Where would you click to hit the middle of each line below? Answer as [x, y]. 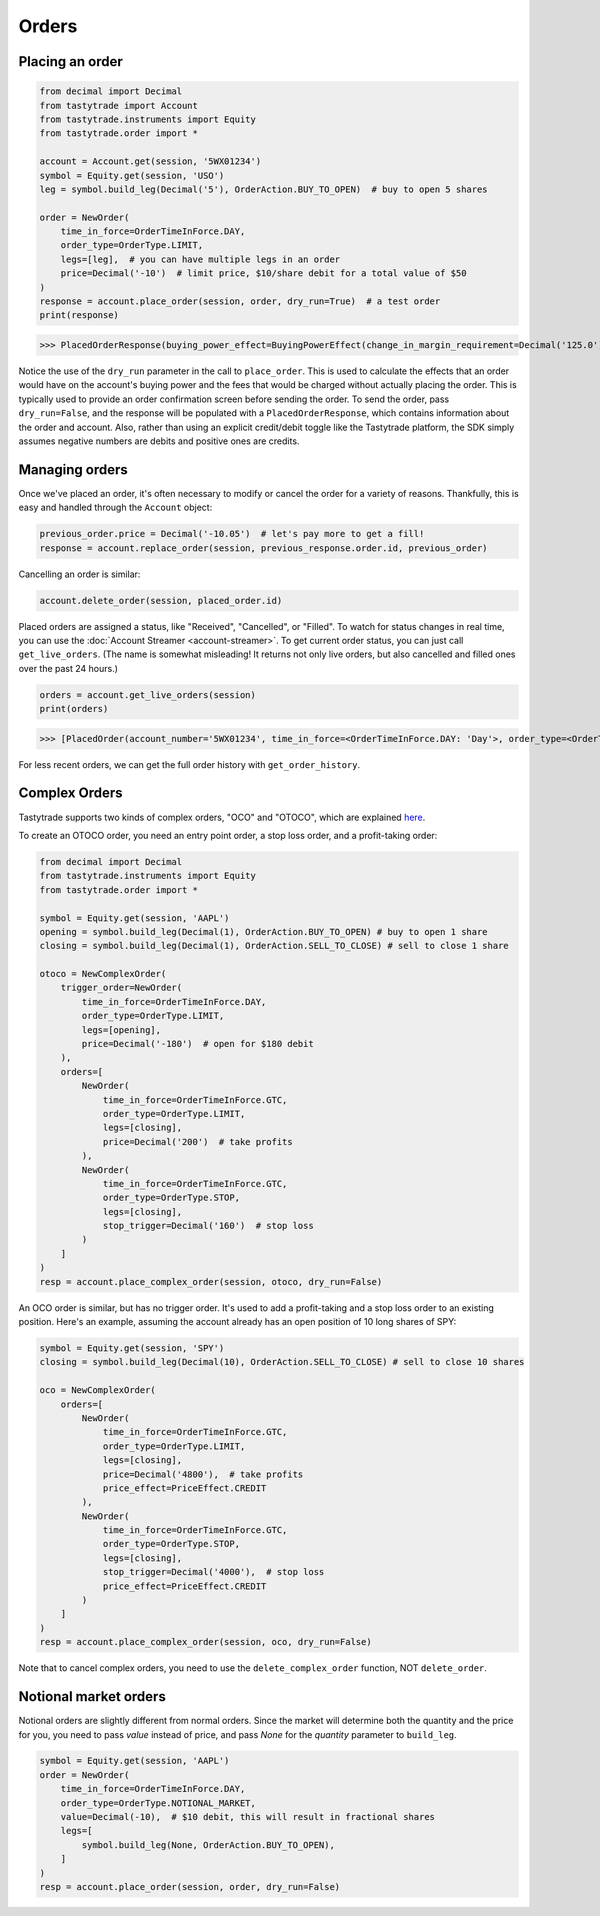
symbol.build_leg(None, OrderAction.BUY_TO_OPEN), [208, 1844]
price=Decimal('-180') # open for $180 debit [197, 1044]
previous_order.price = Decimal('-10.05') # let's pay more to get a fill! [232, 534]
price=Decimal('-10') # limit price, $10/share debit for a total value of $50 [263, 273]
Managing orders [73, 469]
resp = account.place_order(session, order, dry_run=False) [190, 1886]
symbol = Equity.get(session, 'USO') [132, 175]
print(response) [79, 315]
